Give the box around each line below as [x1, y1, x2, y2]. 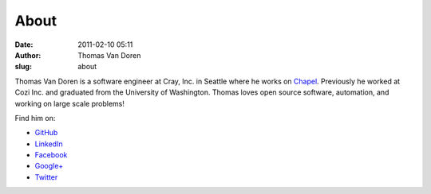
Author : [14, 50, 42, 60]
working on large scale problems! [14, 99, 125, 108]
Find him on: [14, 113, 56, 122]
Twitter [34, 172, 58, 182]
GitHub [34, 128, 58, 138]
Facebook [34, 150, 68, 160]
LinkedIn [34, 139, 63, 149]
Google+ [34, 161, 64, 171]
